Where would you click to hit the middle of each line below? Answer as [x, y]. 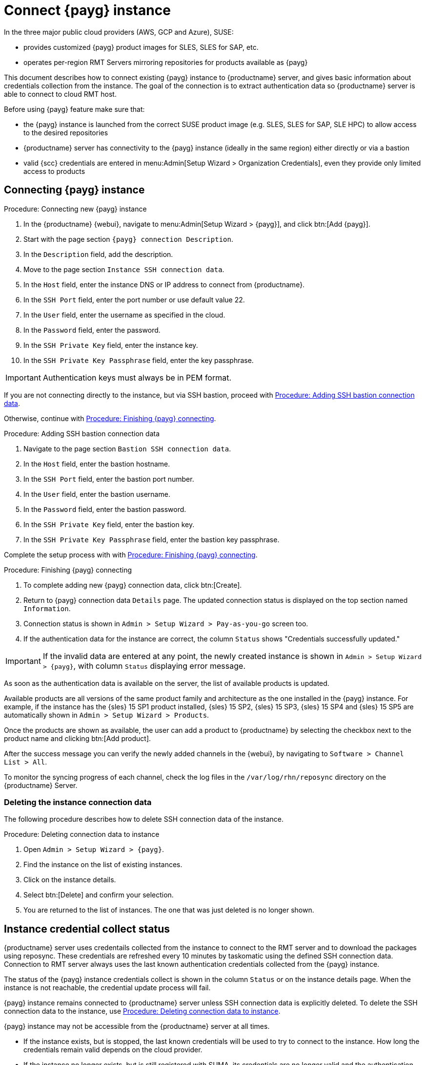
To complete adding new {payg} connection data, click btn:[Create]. [133, 585]
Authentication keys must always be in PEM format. [137, 377]
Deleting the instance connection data [78, 802]
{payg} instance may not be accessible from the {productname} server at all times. [137, 1026]
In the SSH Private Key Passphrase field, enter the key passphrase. [139, 360]
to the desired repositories [66, 132]
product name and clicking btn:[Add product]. [78, 738]
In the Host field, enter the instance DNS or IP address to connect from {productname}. [164, 284]
